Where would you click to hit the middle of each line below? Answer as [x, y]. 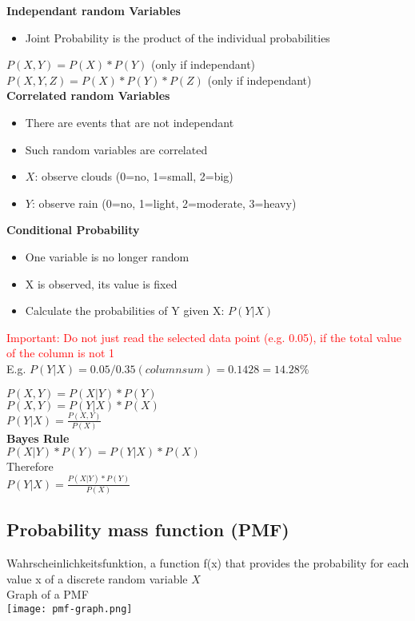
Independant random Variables [94, 10]
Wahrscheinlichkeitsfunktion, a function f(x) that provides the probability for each [208, 563]
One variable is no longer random [107, 256]
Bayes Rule [38, 438]
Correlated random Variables [88, 96]
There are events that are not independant [130, 122]
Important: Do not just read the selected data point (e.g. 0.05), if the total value [204, 337]
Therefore [30, 466]
